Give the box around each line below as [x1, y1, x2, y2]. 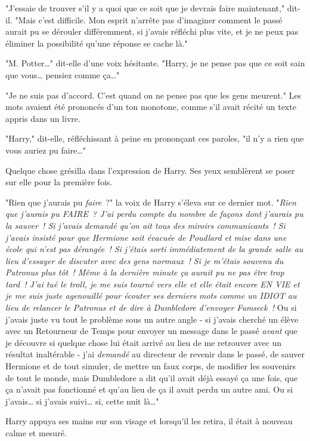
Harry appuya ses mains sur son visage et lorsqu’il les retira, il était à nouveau [5, 415, 293, 427]
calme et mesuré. [5, 427, 67, 439]
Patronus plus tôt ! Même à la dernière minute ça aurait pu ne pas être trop [5, 266, 284, 278]
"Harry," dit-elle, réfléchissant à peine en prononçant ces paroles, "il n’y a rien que [5, 132, 304, 145]
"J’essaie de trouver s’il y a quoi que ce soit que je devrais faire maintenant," [5, 2, 285, 14]
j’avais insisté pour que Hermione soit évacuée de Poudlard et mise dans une [5, 231, 287, 243]
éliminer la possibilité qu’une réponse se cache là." [5, 36, 188, 49]
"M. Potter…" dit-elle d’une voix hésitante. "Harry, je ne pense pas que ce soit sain [5, 57, 305, 69]
